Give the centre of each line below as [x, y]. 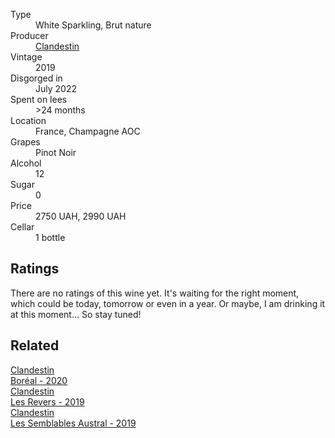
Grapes [25, 142]
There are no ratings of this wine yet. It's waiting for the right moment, [155, 293]
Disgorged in [36, 78]
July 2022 [56, 88]
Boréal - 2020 [39, 380]
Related [35, 345]
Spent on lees [39, 99]
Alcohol [26, 163]
